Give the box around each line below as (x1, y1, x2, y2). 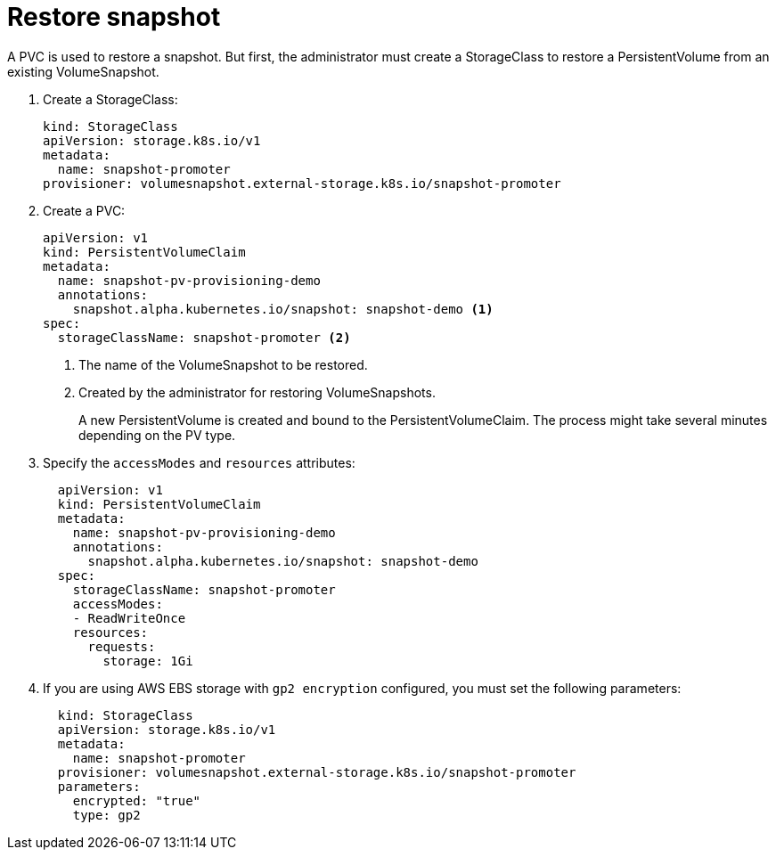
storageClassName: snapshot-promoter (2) (57, 330, 351, 345)
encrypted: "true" (72, 793, 201, 808)
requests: (87, 639, 156, 654)
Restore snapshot (7, 2, 221, 32)
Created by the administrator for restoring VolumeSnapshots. (78, 384, 436, 400)
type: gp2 (72, 807, 141, 822)
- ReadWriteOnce (72, 610, 186, 625)
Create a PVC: (43, 202, 126, 218)
